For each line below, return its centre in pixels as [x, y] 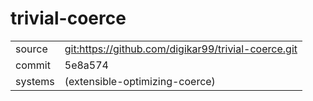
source [31, 49]
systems [35, 81]
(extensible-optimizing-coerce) [140, 81]
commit [33, 65]
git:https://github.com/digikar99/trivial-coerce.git [181, 49]
